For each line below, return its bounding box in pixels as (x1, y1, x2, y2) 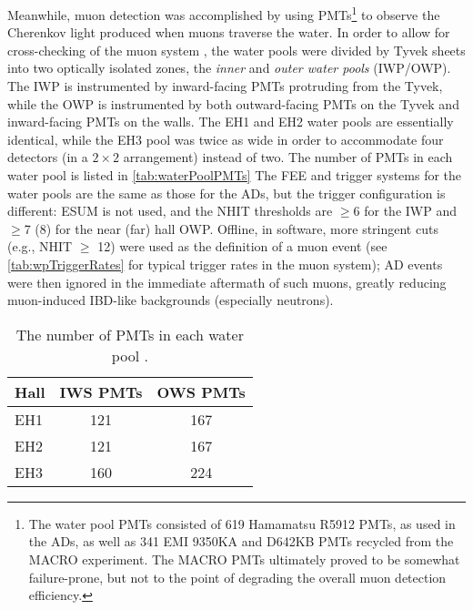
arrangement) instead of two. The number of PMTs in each (123, 147, 453, 167)
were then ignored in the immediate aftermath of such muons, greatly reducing (7, 272, 447, 291)
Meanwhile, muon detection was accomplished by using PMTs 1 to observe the (7, 3, 440, 24)
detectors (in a (7, 147, 88, 167)
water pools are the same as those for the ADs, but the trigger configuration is (7, 183, 446, 202)
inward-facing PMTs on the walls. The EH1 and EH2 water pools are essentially (7, 112, 454, 131)
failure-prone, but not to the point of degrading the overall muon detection (28, 567, 447, 586)
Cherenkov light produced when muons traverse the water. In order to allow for (7, 23, 450, 42)
